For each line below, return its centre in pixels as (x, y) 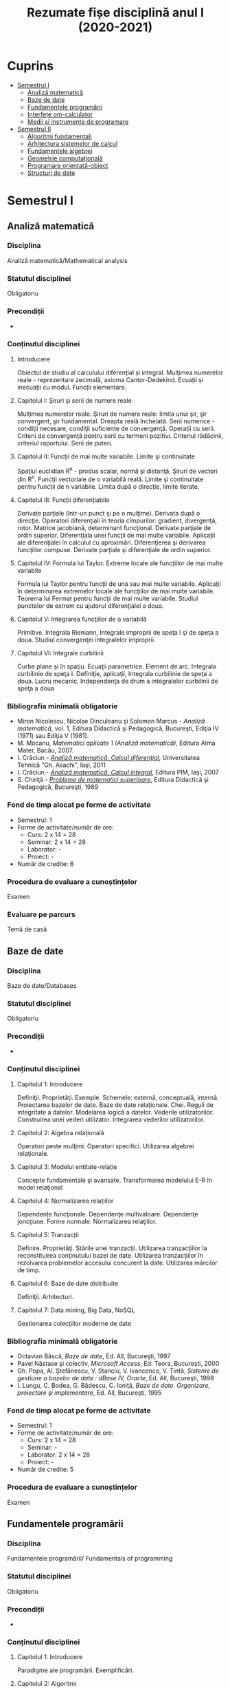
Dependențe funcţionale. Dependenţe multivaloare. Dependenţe (107, 1214)
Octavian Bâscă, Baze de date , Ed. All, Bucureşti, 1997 (94, 1356)
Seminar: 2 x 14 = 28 (56, 842)
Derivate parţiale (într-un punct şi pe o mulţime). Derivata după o (108, 514)
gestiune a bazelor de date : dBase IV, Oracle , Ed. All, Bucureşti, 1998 (115, 1378)
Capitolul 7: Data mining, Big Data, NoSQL (76, 1310)
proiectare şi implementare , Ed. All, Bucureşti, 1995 (89, 1393)
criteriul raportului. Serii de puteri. (65, 443)
